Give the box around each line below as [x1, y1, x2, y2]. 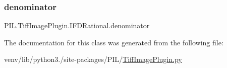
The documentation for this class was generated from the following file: [4, 37, 223, 47]
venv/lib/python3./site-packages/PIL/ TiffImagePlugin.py [4, 54, 182, 64]
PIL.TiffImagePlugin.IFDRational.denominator [4, 20, 150, 31]
